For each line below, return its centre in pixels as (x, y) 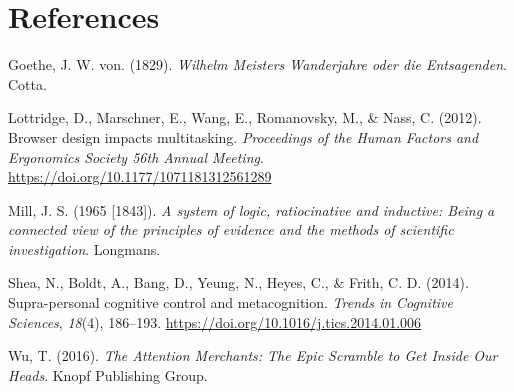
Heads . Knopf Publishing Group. (108, 374)
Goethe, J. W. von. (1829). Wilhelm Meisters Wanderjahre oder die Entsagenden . (257, 64)
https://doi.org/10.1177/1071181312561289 (140, 176)
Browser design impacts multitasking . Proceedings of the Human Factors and (243, 136)
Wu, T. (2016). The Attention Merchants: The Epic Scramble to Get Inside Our (253, 355)
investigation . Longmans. (84, 248)
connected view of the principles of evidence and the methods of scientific (231, 229)
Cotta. (27, 83)
